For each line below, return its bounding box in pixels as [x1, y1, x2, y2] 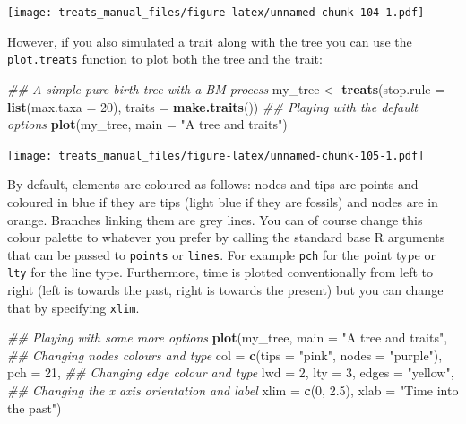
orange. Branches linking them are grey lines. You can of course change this [7, 210, 423, 229]
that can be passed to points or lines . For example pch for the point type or [7, 245, 436, 264]
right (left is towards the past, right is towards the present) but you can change [7, 281, 444, 299]
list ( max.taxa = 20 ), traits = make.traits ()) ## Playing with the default [7, 97, 418, 116]
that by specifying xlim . [7, 298, 140, 316]
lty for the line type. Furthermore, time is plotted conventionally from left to [7, 263, 434, 281]
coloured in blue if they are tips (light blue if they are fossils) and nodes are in [7, 192, 438, 211]
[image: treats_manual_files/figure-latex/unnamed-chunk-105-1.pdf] [7, 149, 425, 162]
